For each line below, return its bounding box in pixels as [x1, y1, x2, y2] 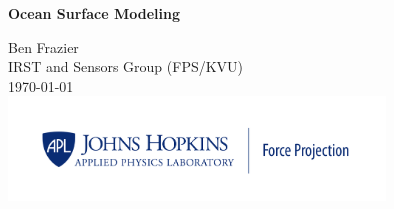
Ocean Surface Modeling [8, 3, 180, 23]
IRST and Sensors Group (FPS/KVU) [8, 56, 244, 77]
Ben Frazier [8, 36, 79, 57]
